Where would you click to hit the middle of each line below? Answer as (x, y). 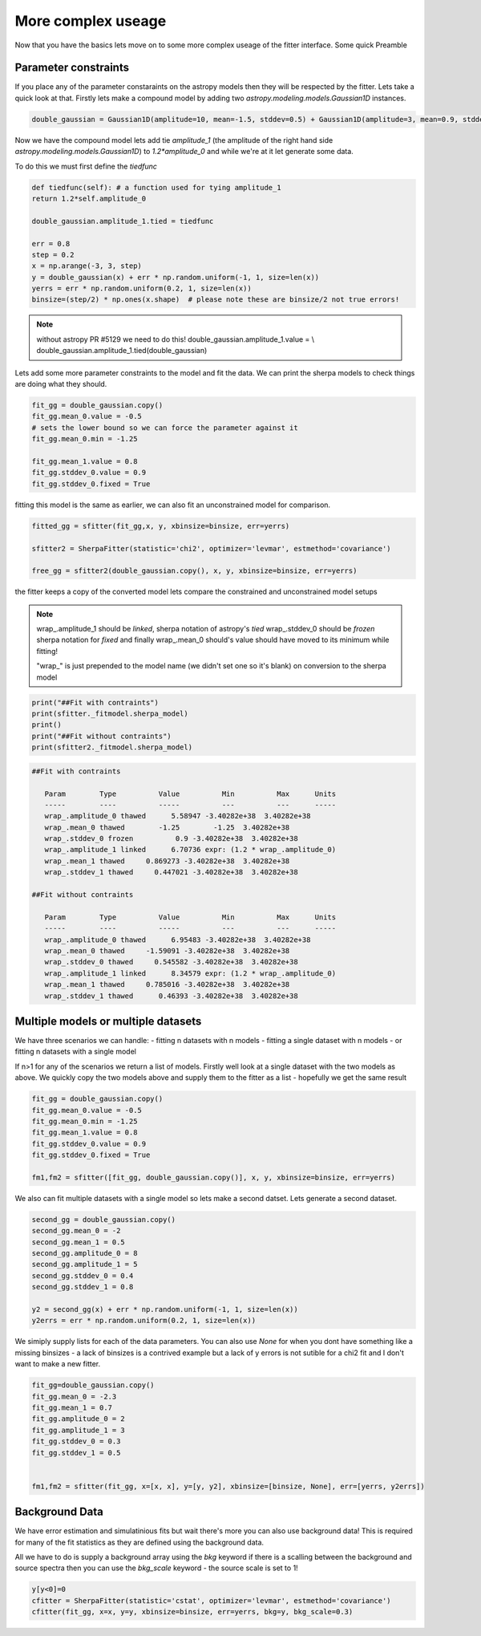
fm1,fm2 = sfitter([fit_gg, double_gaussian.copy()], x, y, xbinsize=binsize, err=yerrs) (214, 1177)
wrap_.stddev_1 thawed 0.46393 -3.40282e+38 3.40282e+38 (171, 996)
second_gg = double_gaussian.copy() (104, 1219)
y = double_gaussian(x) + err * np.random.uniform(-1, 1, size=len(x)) (176, 277)
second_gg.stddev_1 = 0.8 (83, 1287)
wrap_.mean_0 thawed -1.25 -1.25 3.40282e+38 (167, 827)
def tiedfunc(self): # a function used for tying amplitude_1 (156, 187)
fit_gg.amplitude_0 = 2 (79, 1419)
